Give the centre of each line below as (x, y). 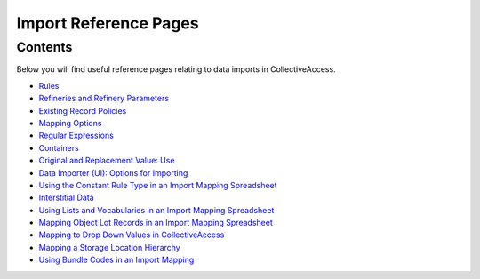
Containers (59, 147)
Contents (44, 47)
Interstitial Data (66, 198)
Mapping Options (70, 123)
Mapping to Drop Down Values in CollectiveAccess (132, 235)
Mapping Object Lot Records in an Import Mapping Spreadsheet (156, 223)
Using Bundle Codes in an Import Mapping (116, 260)
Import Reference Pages (108, 23)
